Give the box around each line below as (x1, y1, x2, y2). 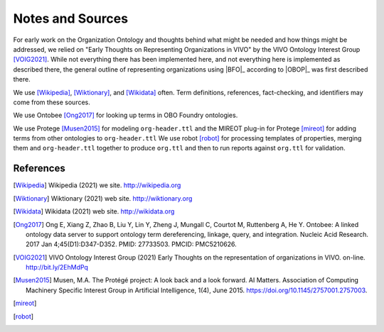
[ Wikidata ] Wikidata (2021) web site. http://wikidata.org (13, 207, 175, 216)
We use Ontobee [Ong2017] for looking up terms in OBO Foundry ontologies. (13, 111, 238, 120)
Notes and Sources (13, 11, 128, 26)
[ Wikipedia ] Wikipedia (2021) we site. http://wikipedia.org (13, 181, 181, 189)
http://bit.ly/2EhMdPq (26, 263, 89, 272)
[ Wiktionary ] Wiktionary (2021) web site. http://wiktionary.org (13, 194, 193, 202)
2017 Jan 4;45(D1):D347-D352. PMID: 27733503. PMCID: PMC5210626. (26, 240, 238, 248)
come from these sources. (13, 98, 90, 106)
